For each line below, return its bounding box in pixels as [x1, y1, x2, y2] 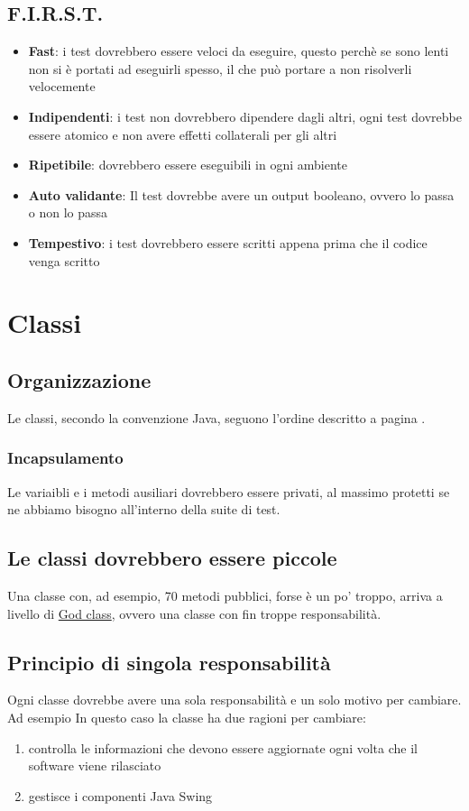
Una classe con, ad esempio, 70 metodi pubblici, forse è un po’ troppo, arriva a [7, 585, 443, 604]
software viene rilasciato [28, 756, 161, 775]
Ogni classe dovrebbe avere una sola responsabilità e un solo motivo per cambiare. [7, 690, 462, 709]
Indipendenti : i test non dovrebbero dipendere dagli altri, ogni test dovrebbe [28, 106, 462, 125]
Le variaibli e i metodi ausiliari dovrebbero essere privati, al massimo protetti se [7, 482, 450, 501]
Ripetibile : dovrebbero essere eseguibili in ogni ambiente [28, 155, 347, 174]
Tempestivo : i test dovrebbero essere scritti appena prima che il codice [28, 233, 428, 252]
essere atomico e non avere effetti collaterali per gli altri [28, 124, 337, 143]
